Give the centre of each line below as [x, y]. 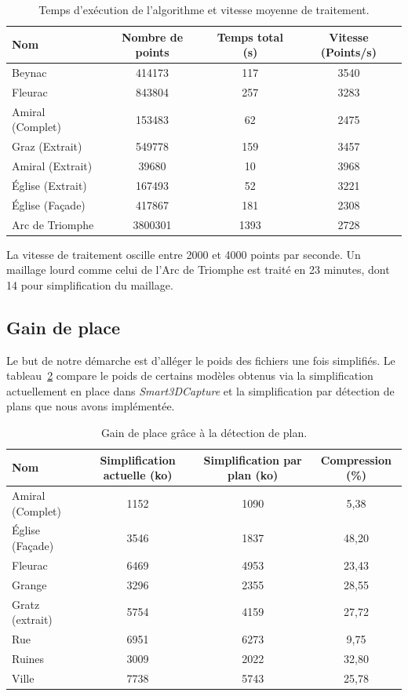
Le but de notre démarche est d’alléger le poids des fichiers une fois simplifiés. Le [201, 360]
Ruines [28, 658]
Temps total [250, 36]
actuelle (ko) [138, 475]
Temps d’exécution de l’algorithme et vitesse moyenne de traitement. [204, 9]
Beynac [29, 73]
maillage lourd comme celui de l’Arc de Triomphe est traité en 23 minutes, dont [198, 270]
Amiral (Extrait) [52, 166]
